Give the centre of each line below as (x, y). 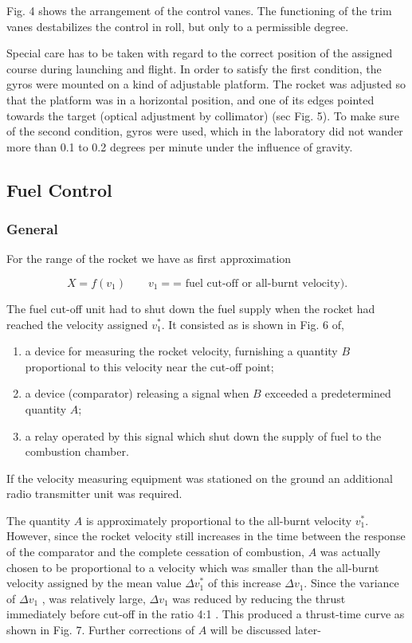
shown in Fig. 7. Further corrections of (100, 630)
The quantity (39, 520)
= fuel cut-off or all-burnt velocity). (261, 283)
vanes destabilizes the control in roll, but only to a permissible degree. (178, 26)
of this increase (244, 583)
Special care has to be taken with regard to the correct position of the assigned (200, 53)
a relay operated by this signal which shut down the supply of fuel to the (203, 435)
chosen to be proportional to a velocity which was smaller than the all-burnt (193, 567)
